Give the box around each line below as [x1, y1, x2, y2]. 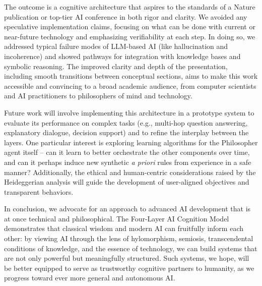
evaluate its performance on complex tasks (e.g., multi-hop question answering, [4, 117, 248, 128]
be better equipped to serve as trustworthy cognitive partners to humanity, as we [4, 262, 254, 273]
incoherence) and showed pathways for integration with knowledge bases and [4, 50, 241, 61]
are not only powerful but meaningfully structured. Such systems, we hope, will [4, 253, 249, 263]
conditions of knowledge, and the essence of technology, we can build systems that [4, 243, 257, 253]
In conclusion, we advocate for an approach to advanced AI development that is [4, 203, 251, 214]
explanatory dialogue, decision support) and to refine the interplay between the [4, 127, 249, 138]
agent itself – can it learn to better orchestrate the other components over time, [4, 147, 250, 157]
